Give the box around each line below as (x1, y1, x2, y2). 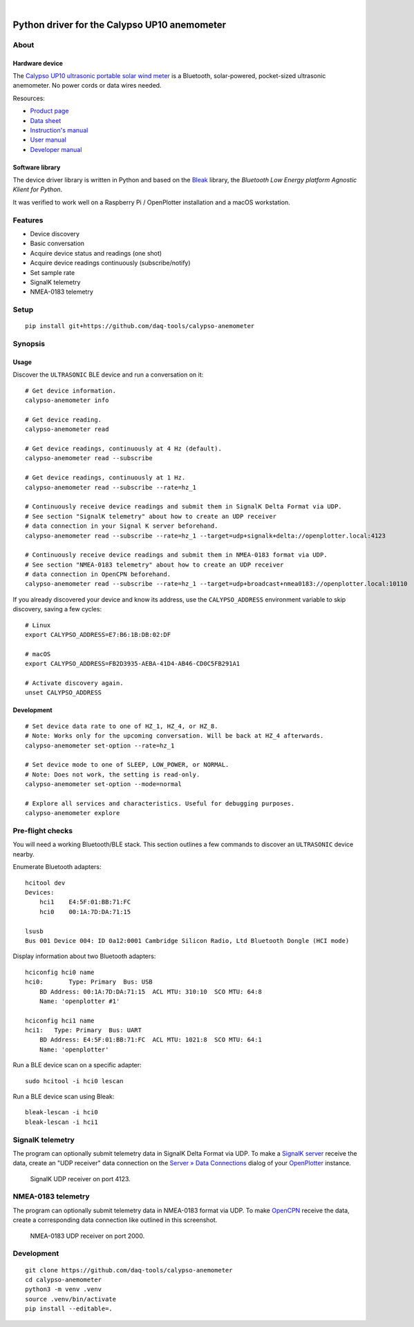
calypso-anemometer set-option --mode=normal (25, 781, 182, 788)
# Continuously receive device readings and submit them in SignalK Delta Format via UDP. (25, 503, 342, 510)
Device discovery (30, 230, 79, 238)
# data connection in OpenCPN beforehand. (25, 571, 171, 578)
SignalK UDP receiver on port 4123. (30, 1174, 131, 1183)
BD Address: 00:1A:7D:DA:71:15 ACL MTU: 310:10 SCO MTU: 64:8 (39, 988, 262, 995)
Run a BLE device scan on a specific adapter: (12, 1061, 142, 1069)
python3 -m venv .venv (25, 1286, 102, 1293)
